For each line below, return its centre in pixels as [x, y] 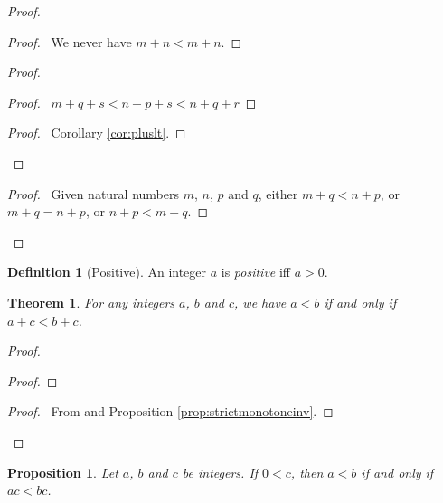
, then [307, 472]
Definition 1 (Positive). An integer [107, 272]
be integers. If [220, 472]
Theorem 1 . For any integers [91, 302]
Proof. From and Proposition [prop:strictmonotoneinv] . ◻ [170, 411]
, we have [260, 302]
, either [278, 193]
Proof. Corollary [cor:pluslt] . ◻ [97, 133]
